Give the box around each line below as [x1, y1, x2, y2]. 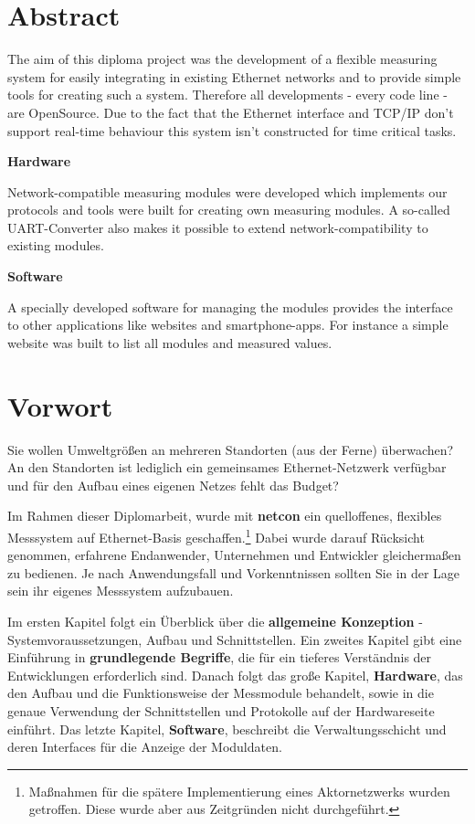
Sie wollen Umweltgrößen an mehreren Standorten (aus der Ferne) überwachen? [7, 439, 454, 459]
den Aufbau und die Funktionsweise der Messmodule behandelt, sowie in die [7, 683, 434, 703]
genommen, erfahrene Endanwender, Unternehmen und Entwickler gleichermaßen [7, 545, 461, 565]
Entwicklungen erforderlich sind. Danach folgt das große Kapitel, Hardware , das [7, 665, 463, 684]
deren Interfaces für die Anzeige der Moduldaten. [7, 737, 282, 756]
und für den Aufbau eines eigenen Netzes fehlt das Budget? [7, 475, 339, 494]
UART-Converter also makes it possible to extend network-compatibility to [7, 217, 428, 237]
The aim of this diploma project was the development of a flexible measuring [7, 49, 438, 69]
